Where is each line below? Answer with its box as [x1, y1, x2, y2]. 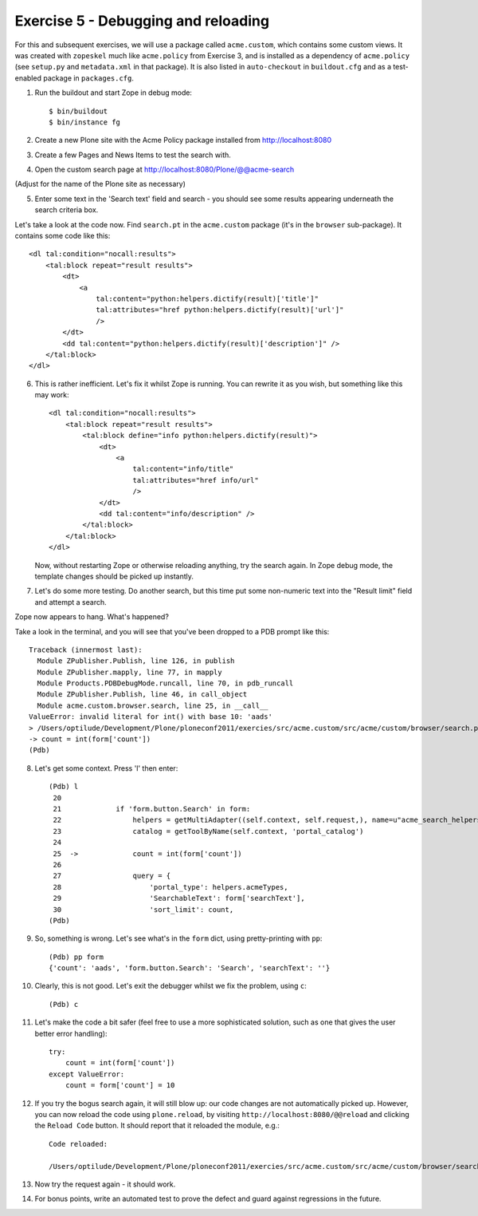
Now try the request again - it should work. [34, 1179, 176, 1189]
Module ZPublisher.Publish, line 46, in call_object [37, 690, 248, 699]
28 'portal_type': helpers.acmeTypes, [53, 882, 288, 891]
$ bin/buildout [49, 106, 108, 116]
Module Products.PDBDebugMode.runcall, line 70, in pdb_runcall [37, 679, 294, 688]
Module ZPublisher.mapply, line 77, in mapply [37, 667, 222, 677]
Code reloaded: [49, 1139, 108, 1148]
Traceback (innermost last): [29, 645, 143, 654]
